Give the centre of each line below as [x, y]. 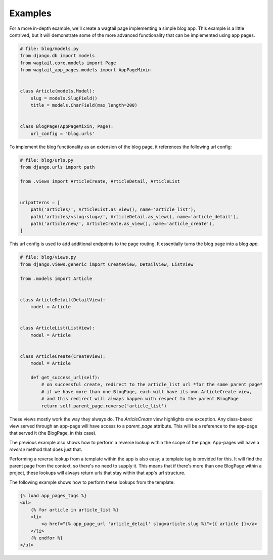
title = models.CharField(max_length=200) [84, 105]
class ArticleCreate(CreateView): [63, 356]
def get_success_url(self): [65, 378]
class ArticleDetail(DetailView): [63, 300]
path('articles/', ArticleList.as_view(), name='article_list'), [113, 209]
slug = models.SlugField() [64, 98]
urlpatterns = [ [40, 202]
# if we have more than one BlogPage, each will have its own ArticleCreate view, [147, 391]
